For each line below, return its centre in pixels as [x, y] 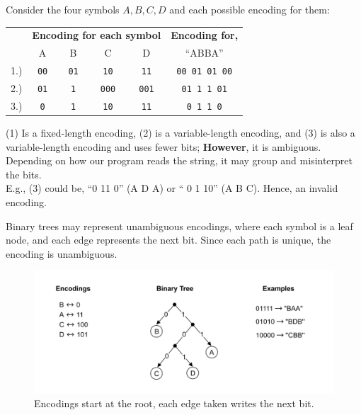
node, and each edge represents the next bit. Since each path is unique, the [168, 240]
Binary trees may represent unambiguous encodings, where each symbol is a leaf [179, 226]
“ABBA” [204, 53]
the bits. [24, 174]
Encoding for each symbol [97, 35]
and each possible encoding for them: [250, 9]
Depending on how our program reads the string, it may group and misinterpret [179, 160]
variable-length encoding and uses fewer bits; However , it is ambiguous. [164, 146]
